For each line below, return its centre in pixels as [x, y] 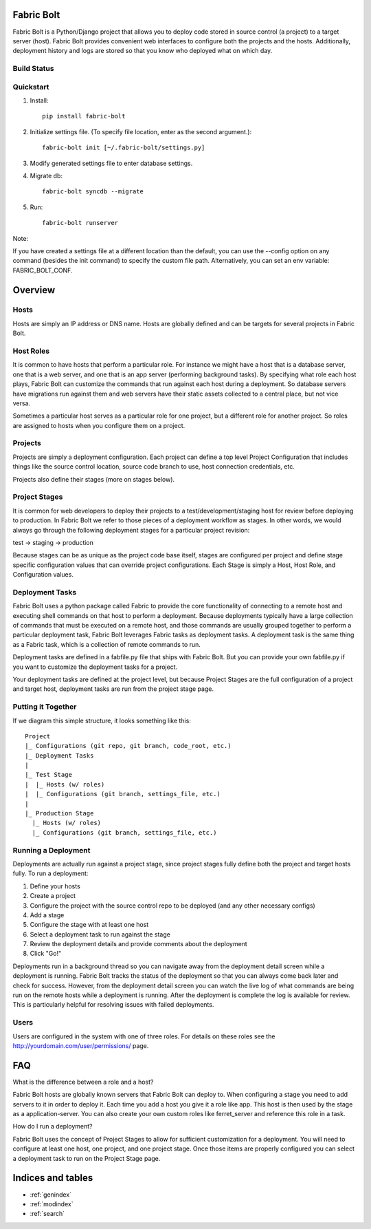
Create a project [53, 896]
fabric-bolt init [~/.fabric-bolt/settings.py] [124, 148]
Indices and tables [53, 1178]
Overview [34, 290]
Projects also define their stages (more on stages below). [94, 479]
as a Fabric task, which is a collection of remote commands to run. [106, 644]
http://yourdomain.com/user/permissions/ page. [81, 1045]
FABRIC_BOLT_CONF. [43, 270]
